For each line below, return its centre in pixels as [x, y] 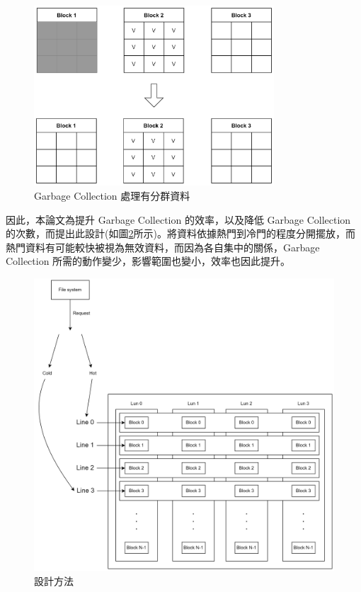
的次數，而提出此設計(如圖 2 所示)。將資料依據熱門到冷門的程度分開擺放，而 [180, 233]
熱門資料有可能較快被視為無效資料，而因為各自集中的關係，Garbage [163, 247]
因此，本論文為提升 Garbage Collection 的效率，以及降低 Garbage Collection [178, 219]
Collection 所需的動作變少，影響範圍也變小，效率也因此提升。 [148, 261]
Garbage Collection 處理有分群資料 [112, 195]
